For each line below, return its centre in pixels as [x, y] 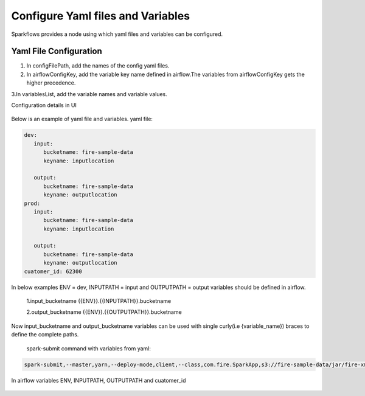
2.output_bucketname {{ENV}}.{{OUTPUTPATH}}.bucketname [104, 312]
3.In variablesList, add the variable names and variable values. [89, 94]
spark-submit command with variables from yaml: [89, 348]
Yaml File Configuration [57, 51]
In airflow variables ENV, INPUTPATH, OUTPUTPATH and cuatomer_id [99, 380]
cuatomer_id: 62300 [53, 271]
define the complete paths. [45, 335]
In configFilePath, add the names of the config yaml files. [98, 66]
